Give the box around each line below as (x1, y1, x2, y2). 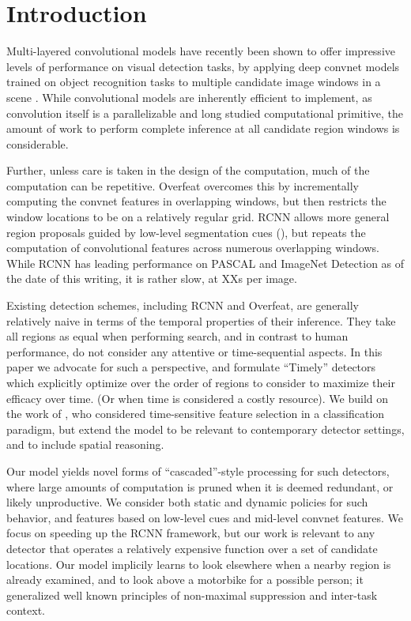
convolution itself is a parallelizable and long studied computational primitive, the (6, 104, 404, 121)
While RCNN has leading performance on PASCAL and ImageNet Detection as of (6, 254, 405, 271)
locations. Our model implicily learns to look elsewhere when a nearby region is (6, 555, 391, 572)
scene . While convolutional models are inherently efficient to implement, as (6, 88, 372, 105)
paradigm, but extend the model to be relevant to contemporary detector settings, (6, 420, 405, 437)
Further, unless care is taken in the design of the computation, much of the (6, 162, 370, 179)
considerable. (6, 135, 69, 152)
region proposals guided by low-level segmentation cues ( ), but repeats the (6, 224, 366, 240)
